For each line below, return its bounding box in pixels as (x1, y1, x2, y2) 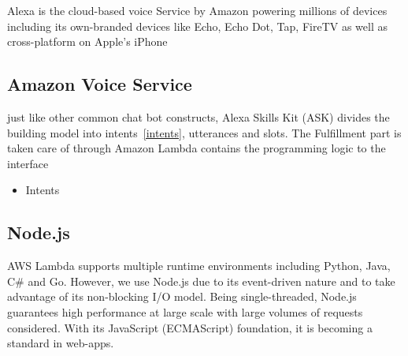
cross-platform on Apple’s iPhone (7, 33, 168, 50)
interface (7, 155, 49, 171)
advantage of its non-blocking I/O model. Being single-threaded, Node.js (7, 288, 357, 305)
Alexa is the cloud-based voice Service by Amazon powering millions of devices (7, 2, 388, 18)
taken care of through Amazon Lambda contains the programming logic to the (7, 140, 386, 156)
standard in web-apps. (7, 335, 114, 351)
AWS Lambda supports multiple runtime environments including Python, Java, (7, 257, 391, 274)
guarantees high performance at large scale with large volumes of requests (7, 303, 363, 320)
